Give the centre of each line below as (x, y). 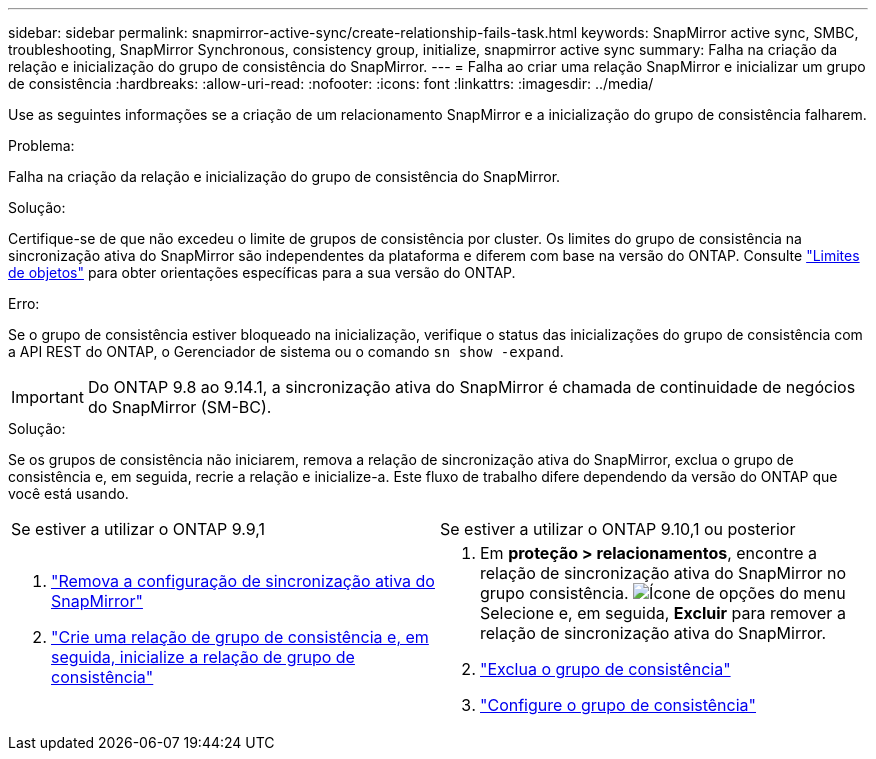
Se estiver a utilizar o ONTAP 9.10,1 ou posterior (618, 529)
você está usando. (68, 493)
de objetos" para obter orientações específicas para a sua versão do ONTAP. (262, 272)
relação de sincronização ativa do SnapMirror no (663, 573)
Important (47, 397)
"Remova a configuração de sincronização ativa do (243, 581)
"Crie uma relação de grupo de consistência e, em (240, 637)
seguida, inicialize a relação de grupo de (203, 657)
